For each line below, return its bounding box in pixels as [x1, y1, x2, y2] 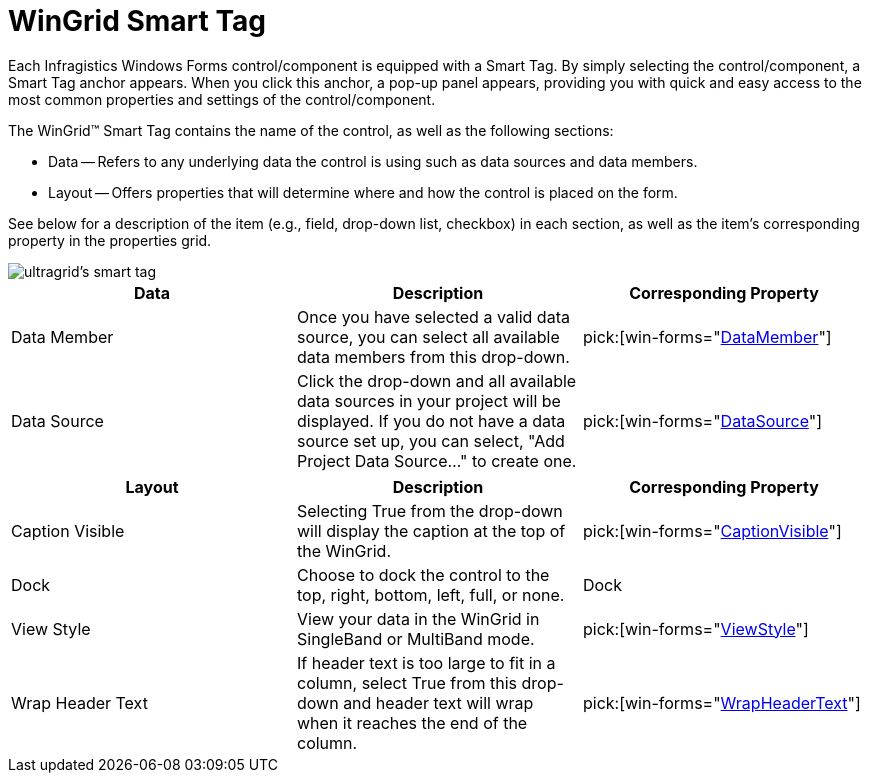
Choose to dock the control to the [296, 564, 550, 585]
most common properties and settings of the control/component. [8, 90, 436, 108]
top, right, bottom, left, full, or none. [296, 584, 565, 605]
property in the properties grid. [8, 231, 212, 249]
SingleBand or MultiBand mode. [296, 628, 535, 649]
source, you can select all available [296, 326, 560, 347]
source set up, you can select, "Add [296, 430, 565, 451]
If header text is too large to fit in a [296, 652, 556, 673]
